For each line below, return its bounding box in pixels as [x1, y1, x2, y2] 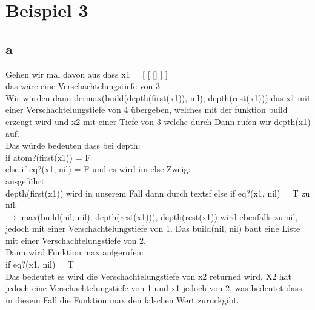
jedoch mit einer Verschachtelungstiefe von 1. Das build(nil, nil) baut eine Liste [5, 222, 300, 235]
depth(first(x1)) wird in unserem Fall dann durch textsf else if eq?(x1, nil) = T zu [5, 186, 310, 199]
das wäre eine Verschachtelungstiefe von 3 [5, 79, 160, 92]
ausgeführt [5, 174, 45, 187]
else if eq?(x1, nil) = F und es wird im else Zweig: [5, 163, 191, 175]
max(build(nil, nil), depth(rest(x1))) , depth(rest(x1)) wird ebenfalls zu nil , [21, 210, 298, 223]
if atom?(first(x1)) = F [5, 150, 91, 163]
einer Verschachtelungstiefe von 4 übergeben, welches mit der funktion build [5, 103, 288, 116]
